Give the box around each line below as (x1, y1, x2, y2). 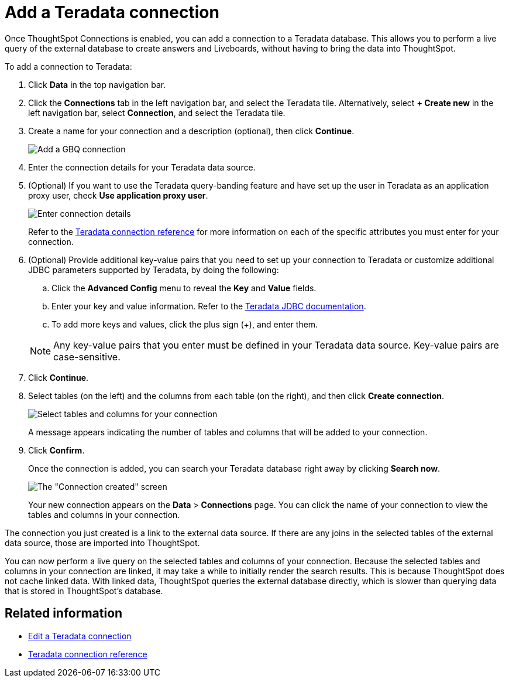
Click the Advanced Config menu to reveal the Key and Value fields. (51, 282, 317, 293)
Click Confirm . (28, 445, 85, 455)
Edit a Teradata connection (28, 630, 132, 641)
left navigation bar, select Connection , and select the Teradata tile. (28, 107, 286, 118)
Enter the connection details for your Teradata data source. (28, 162, 256, 172)
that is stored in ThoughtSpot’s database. (5, 585, 163, 596)
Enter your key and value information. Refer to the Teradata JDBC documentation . (51, 301, 366, 311)
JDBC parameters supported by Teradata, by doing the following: (28, 264, 279, 275)
